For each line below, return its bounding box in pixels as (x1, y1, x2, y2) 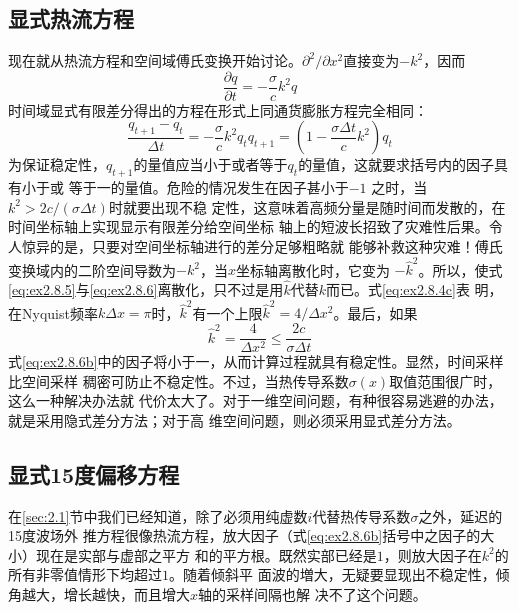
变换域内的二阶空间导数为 (8, 259, 176, 280)
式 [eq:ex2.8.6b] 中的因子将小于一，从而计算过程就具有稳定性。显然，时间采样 (8, 351, 504, 372)
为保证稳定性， (8, 154, 106, 175)
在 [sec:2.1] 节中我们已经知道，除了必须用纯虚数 (8, 505, 308, 526)
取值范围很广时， (389, 370, 502, 391)
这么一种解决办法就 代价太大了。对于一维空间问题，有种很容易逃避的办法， (8, 390, 503, 411)
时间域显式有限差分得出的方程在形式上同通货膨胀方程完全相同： (8, 99, 428, 120)
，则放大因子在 (383, 544, 482, 565)
